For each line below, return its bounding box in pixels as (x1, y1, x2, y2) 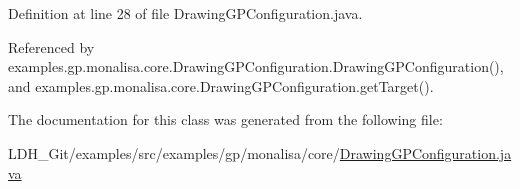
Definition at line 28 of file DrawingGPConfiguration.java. (8, 3, 363, 23)
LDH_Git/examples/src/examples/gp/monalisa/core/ (8, 142, 340, 163)
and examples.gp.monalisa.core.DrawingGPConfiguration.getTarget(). (8, 75, 434, 96)
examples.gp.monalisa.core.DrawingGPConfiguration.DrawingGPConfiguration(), (8, 56, 504, 77)
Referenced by (8, 36, 95, 57)
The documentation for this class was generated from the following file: (8, 109, 443, 130)
